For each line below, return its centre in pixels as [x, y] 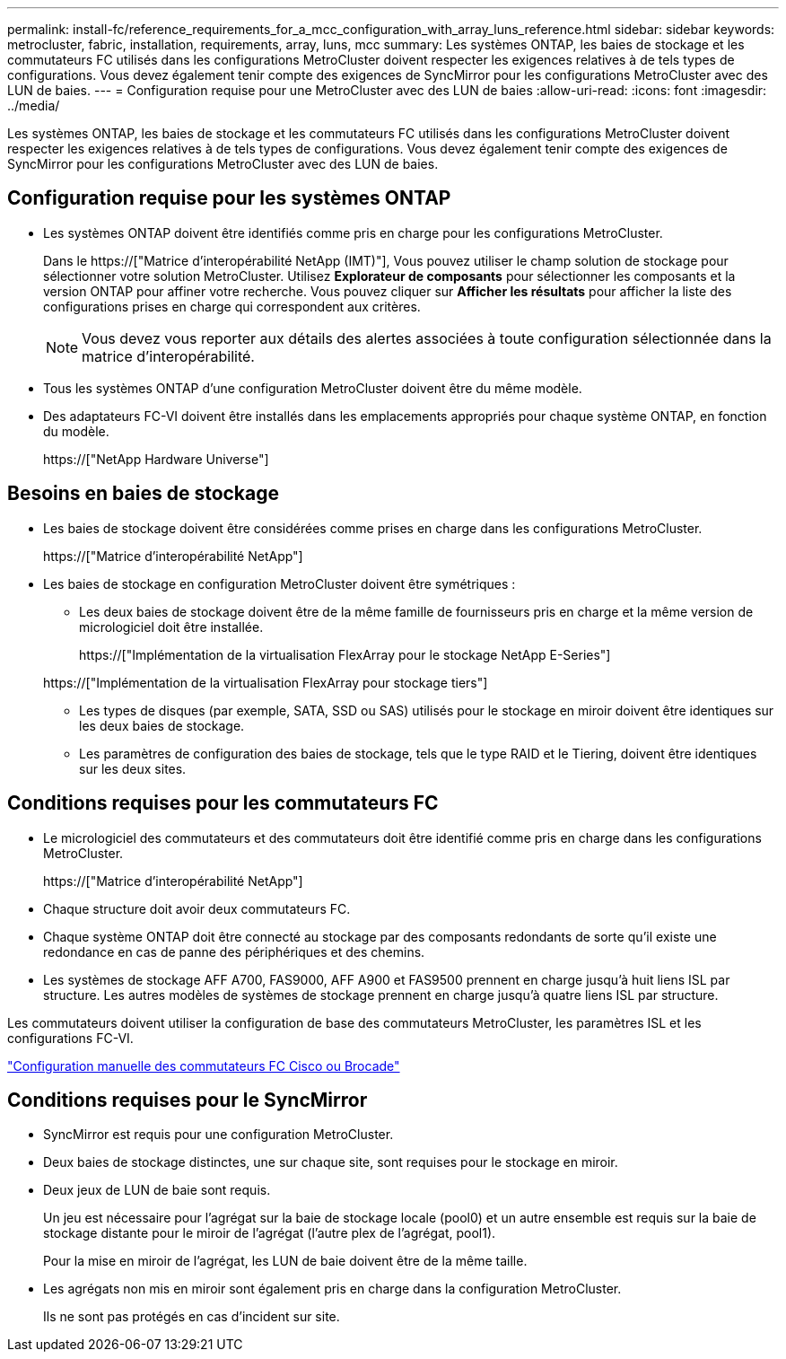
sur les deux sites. [133, 768]
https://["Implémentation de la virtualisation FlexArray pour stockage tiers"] [266, 682]
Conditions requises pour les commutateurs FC [223, 803]
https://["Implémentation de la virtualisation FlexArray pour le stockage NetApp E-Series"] [345, 654]
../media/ [34, 105]
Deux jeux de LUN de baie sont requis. [157, 1190]
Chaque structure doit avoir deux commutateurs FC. [197, 908]
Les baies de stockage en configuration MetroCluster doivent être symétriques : [279, 583]
